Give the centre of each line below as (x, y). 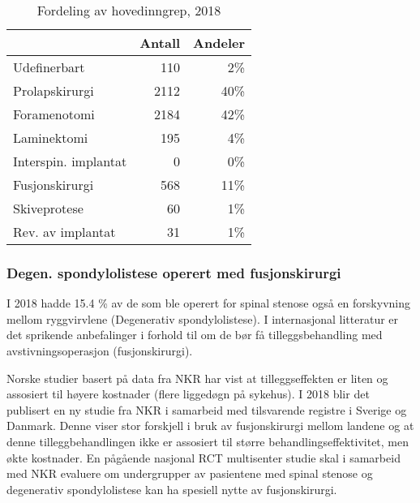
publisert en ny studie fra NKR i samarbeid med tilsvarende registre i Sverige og (207, 409)
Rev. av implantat (64, 232)
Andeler (219, 43)
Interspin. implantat (70, 161)
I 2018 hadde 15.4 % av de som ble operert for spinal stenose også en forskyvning (208, 303)
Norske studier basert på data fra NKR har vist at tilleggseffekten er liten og (197, 378)
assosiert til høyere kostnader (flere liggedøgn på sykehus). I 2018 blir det (188, 394)
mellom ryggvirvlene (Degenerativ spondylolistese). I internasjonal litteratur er (203, 318)
